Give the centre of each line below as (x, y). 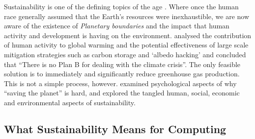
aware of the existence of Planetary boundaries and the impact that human (117, 26)
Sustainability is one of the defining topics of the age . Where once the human (121, 6)
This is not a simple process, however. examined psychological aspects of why (120, 83)
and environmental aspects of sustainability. (70, 102)
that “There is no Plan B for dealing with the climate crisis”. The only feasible (122, 64)
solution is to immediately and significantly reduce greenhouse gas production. (122, 74)
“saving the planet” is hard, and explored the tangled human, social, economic (122, 93)
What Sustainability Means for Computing (115, 128)
